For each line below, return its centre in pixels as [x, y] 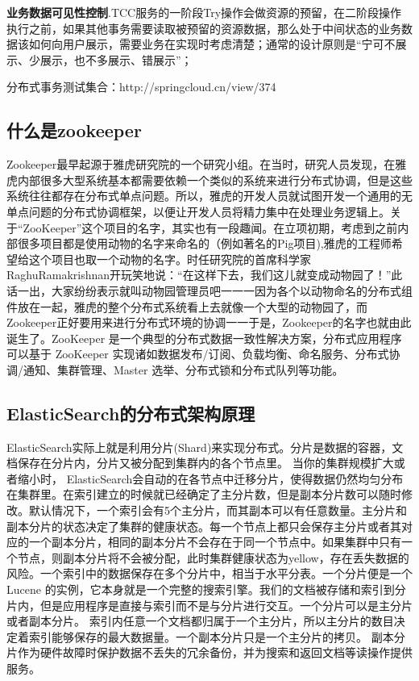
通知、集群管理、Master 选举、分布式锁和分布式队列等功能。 [183, 369]
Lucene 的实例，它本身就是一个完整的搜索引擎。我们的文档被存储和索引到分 [206, 589]
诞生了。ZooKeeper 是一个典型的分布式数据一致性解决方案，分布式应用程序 [204, 338]
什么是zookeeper [74, 130]
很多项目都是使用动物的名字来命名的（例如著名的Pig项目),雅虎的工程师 [204, 243]
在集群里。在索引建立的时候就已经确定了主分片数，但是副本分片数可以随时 [204, 494]
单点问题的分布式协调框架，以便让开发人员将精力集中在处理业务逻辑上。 [198, 211]
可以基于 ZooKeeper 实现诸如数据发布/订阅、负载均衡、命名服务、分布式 [198, 354]
